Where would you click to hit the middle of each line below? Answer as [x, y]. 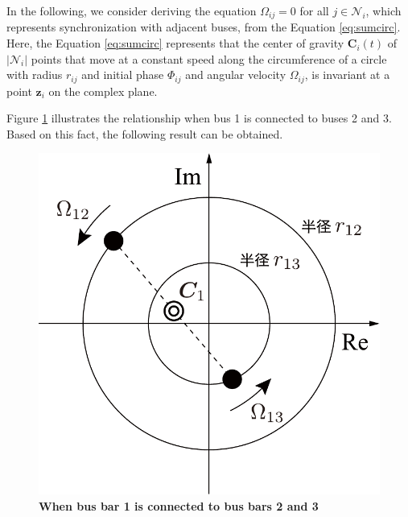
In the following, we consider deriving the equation [132, 10]
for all [314, 10]
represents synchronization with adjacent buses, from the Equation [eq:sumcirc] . [204, 27]
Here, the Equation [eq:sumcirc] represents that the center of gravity [175, 43]
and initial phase [123, 74]
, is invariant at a [347, 74]
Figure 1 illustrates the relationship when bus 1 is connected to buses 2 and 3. [199, 118]
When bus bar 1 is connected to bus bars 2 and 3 [179, 506]
